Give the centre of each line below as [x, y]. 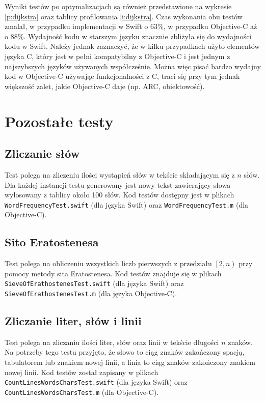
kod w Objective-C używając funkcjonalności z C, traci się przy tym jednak [122, 76]
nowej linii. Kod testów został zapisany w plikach [82, 372]
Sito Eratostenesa [52, 242]
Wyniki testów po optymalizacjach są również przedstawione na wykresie [118, 6]
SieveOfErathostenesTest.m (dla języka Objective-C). [91, 293]
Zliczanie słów [42, 153]
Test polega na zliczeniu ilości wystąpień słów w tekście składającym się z [120, 174]
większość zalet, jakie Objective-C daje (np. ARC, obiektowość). [105, 86]
